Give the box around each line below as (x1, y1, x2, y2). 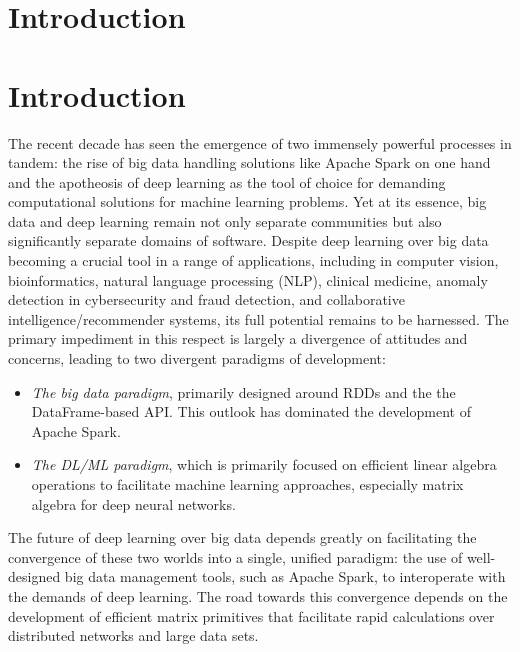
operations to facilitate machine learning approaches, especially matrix (31, 474, 464, 494)
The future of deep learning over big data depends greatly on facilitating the (8, 527, 477, 548)
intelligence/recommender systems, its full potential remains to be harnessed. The (8, 308, 509, 329)
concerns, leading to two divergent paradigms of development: (8, 348, 386, 369)
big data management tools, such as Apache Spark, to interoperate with (64, 566, 506, 587)
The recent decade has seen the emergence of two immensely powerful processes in (8, 132, 512, 153)
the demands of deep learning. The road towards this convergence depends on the (8, 585, 508, 606)
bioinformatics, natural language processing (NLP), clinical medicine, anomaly (8, 269, 488, 290)
